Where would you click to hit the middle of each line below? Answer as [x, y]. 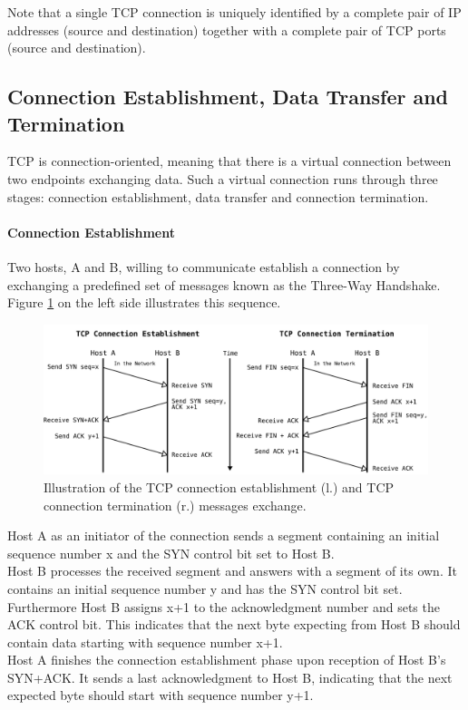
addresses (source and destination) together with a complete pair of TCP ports [227, 29]
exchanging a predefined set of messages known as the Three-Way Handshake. [224, 284]
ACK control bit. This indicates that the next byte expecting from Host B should [234, 624]
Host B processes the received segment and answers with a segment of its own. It [232, 571]
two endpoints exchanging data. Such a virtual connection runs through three [223, 178]
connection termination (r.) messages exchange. [175, 505]
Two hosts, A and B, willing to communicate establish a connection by [204, 266]
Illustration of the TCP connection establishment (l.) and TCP [219, 486]
